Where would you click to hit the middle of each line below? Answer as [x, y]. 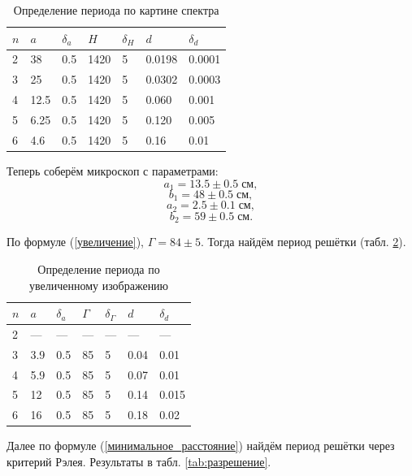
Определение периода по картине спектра [116, 10]
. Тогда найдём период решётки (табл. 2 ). [304, 242]
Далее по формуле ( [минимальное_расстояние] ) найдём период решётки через [201, 446]
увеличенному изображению [99, 285]
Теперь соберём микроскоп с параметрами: [113, 170]
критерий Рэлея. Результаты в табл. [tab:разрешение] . [139, 461]
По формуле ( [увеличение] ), [75, 242]
